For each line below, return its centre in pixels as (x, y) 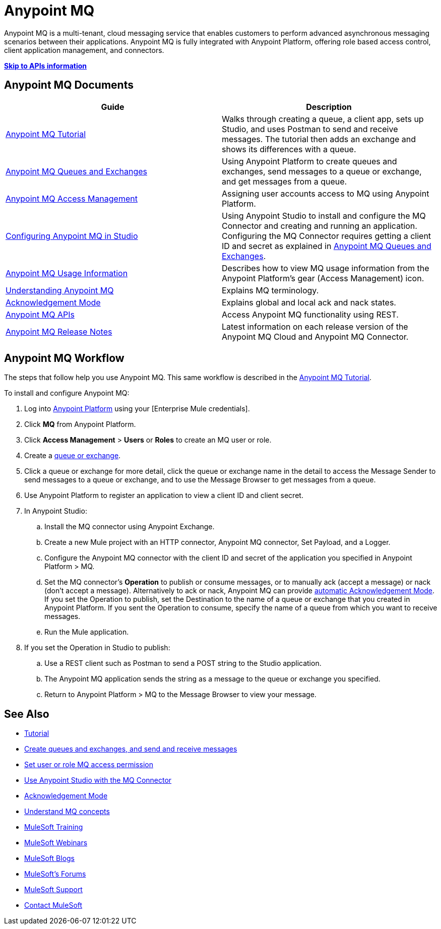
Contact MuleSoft (53, 905)
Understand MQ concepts (67, 812)
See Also (27, 714)
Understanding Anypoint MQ (60, 290)
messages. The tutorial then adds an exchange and (319, 139)
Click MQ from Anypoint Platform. (80, 424)
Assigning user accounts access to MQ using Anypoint (326, 193)
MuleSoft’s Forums (55, 874)
